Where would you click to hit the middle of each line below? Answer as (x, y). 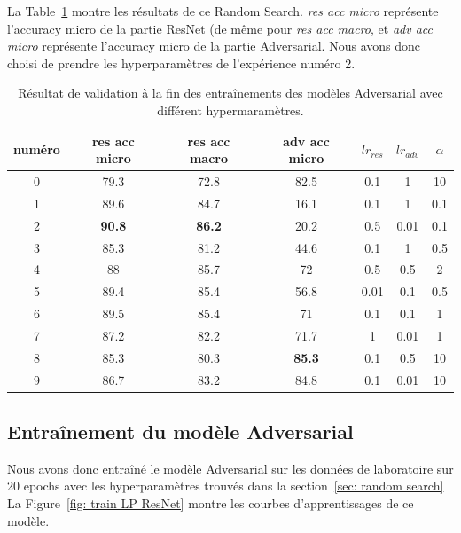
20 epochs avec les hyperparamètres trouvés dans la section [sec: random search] (226, 486)
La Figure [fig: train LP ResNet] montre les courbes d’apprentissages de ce (211, 503)
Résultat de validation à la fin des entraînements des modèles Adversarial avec (230, 93)
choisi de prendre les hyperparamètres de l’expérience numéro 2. (181, 63)
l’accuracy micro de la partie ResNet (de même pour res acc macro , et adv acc (220, 28)
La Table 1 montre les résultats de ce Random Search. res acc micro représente (223, 11)
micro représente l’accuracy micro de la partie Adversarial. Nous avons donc (214, 46)
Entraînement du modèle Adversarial (180, 431)
